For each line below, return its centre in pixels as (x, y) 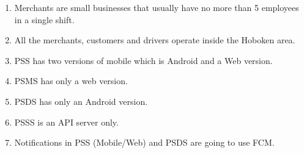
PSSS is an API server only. (66, 122)
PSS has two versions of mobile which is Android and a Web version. (143, 60)
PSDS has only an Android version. (81, 101)
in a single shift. (44, 19)
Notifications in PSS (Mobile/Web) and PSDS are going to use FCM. (144, 142)
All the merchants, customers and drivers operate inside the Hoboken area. (155, 40)
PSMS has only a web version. (71, 81)
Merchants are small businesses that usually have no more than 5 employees (157, 7)
